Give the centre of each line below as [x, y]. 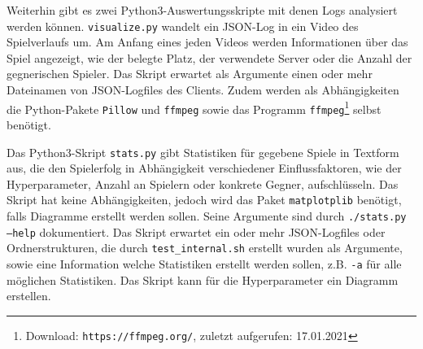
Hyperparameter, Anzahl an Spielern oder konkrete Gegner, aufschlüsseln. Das [203, 183]
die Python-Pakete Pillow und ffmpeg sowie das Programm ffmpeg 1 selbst [194, 107]
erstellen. [29, 296]
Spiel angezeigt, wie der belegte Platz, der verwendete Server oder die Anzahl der [209, 57]
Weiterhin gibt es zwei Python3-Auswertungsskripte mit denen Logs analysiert [202, 10]
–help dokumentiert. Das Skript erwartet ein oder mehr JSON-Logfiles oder [196, 231]
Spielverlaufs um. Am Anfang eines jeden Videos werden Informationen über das [207, 42]
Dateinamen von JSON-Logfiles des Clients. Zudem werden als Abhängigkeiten [203, 90]
